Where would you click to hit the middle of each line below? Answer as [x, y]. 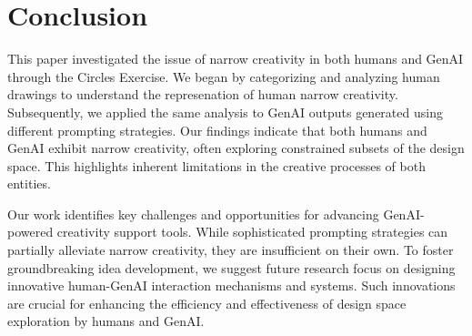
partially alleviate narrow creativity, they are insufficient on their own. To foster [231, 250]
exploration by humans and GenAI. [106, 321]
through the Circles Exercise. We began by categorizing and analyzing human [224, 76]
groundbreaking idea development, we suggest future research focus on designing [231, 267]
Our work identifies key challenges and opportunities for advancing [193, 214]
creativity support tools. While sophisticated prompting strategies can [252, 232]
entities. [29, 183]
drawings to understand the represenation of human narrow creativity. [203, 94]
